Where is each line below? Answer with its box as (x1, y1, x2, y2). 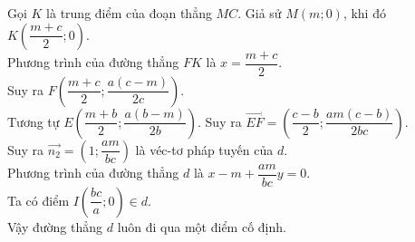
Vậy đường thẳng (7, 217, 103, 236)
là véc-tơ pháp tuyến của (135, 140, 274, 159)
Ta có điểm (7, 190, 70, 209)
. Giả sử (237, 4, 282, 22)
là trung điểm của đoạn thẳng (46, 4, 212, 22)
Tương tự (7, 111, 60, 131)
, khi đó (343, 4, 386, 22)
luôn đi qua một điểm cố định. (117, 217, 286, 236)
